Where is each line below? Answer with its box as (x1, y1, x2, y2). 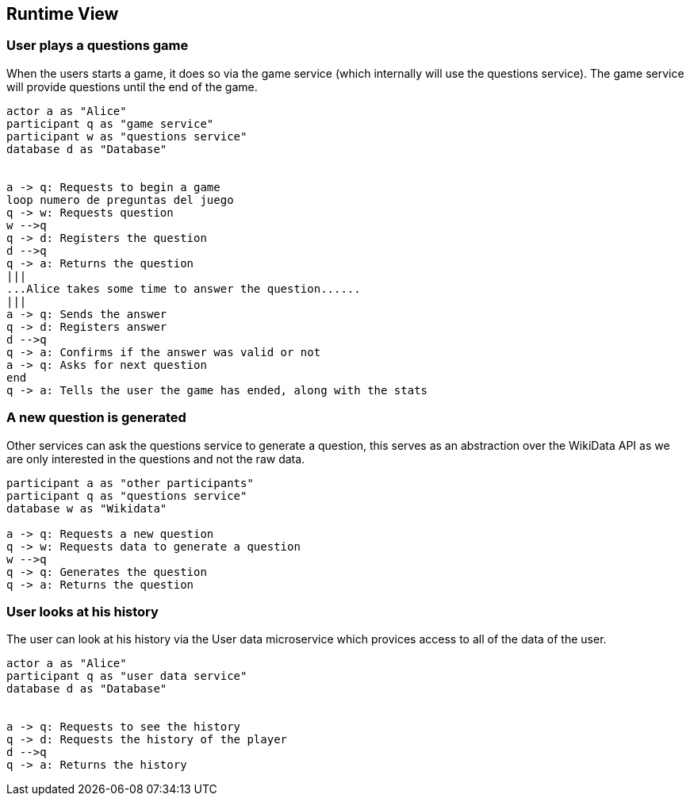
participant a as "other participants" (6, 476, 254, 489)
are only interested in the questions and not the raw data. (6, 451, 305, 466)
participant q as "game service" (6, 117, 214, 130)
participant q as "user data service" (6, 670, 247, 683)
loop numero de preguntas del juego (6, 193, 234, 206)
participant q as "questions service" (6, 489, 247, 502)
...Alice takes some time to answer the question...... (6, 282, 361, 295)
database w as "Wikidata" (6, 501, 167, 515)
